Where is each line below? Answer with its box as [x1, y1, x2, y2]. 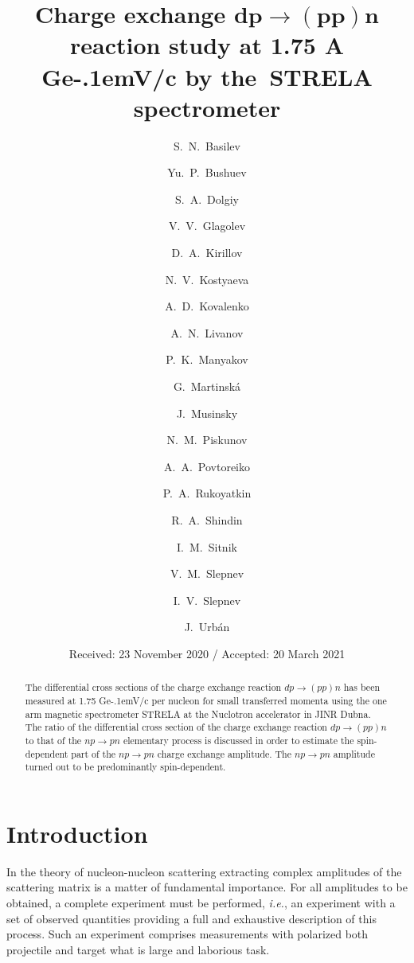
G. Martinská [173, 378, 241, 395]
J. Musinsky [176, 404, 238, 421]
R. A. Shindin [171, 512, 243, 528]
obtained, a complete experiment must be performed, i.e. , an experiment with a [6, 895, 396, 911]
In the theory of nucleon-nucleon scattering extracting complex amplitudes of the [6, 863, 402, 879]
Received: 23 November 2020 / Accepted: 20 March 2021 [68, 645, 346, 661]
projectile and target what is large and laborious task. [6, 941, 270, 957]
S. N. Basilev [174, 137, 240, 154]
